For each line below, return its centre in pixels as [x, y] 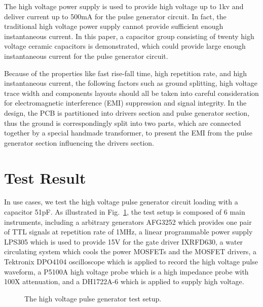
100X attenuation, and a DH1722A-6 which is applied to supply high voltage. [124, 281]
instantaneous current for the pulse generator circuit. [86, 56]
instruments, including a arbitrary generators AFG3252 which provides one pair [128, 221]
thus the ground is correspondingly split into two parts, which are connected [123, 123]
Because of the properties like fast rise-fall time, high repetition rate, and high [126, 73]
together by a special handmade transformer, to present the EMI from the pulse [128, 133]
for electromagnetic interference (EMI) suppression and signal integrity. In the [125, 103]
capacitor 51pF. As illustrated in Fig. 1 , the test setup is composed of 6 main [125, 212]
